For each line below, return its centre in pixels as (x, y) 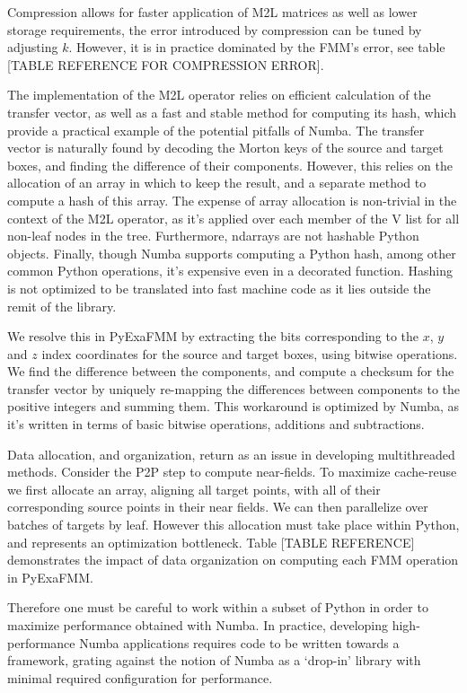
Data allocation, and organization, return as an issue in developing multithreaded (231, 454)
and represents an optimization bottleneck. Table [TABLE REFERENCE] (211, 542)
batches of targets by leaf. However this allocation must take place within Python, (233, 525)
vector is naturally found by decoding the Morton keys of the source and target (225, 148)
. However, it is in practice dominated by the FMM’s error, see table (257, 47)
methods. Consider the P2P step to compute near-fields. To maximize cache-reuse (232, 472)
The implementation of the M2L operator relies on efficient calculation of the (219, 95)
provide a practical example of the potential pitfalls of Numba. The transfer (216, 130)
